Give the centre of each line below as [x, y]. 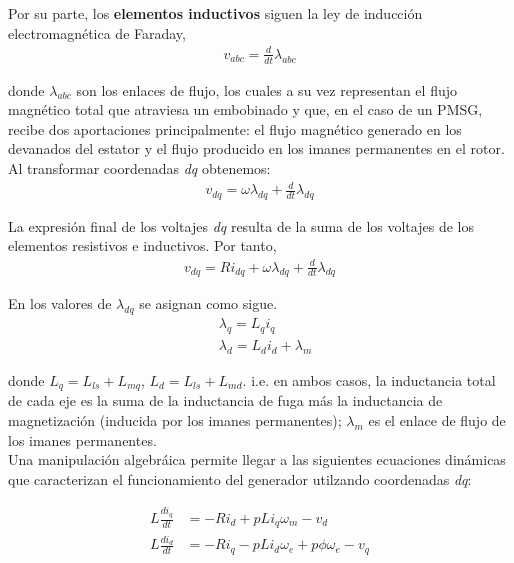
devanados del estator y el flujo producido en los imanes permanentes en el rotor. [256, 148]
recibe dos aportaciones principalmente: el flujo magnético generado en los [235, 128]
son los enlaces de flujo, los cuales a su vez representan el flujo [266, 89]
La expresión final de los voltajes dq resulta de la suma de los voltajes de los [241, 225]
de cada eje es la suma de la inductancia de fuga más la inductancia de [225, 400]
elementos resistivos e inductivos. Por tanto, [142, 245]
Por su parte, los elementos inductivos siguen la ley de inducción [215, 13]
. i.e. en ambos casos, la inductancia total [369, 379]
